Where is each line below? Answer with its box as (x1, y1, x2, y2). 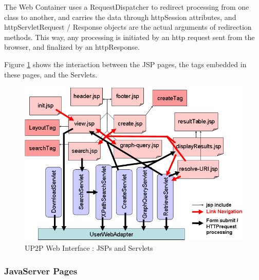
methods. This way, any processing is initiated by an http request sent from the (4, 31, 255, 42)
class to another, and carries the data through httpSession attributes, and (4, 11, 236, 22)
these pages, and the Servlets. (4, 69, 98, 79)
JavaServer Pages (4, 264, 78, 277)
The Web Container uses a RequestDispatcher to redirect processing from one (4, 2, 249, 12)
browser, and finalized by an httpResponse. (4, 42, 140, 52)
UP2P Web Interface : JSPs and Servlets (25, 243, 153, 253)
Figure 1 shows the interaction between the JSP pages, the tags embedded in (4, 58, 247, 69)
